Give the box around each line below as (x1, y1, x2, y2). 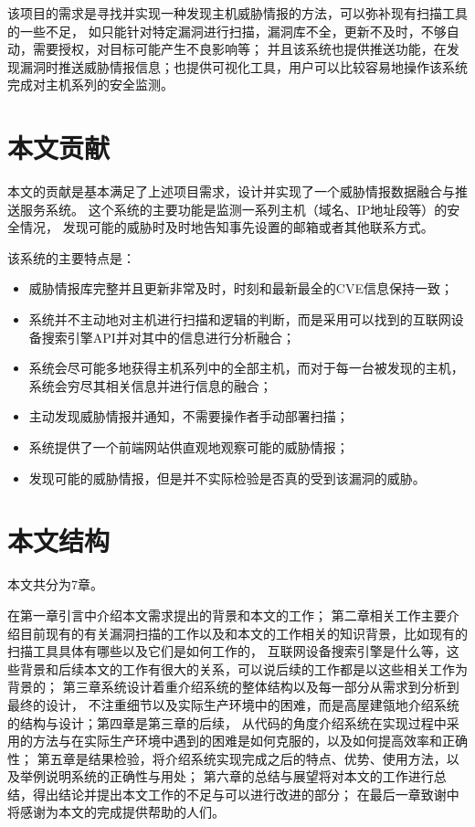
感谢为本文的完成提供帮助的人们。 (19, 802, 225, 822)
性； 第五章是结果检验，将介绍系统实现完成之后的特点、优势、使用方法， (7, 748, 447, 768)
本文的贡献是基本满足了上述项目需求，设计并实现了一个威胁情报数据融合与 (7, 182, 455, 201)
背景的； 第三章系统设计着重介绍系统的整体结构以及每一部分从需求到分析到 (7, 677, 459, 696)
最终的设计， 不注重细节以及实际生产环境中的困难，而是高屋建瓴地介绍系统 (7, 694, 459, 714)
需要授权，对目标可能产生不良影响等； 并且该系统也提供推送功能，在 (32, 39, 447, 58)
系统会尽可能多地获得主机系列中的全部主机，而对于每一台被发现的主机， (28, 358, 464, 377)
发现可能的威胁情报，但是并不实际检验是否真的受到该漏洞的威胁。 (28, 468, 426, 487)
